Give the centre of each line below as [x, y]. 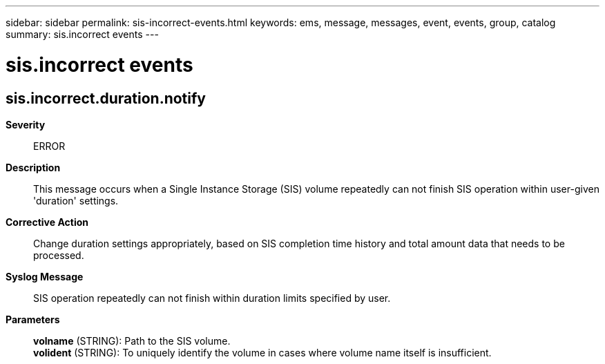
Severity [26, 124]
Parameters [33, 319]
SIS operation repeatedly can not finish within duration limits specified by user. [212, 298]
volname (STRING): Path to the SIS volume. [132, 341]
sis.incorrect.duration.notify [106, 98]
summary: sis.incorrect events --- [82, 34]
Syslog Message [45, 276]
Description [33, 167]
